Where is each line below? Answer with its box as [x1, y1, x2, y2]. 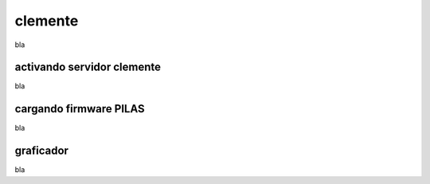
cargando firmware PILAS [14, 102, 145, 115]
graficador [14, 144, 69, 158]
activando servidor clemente [14, 61, 162, 74]
